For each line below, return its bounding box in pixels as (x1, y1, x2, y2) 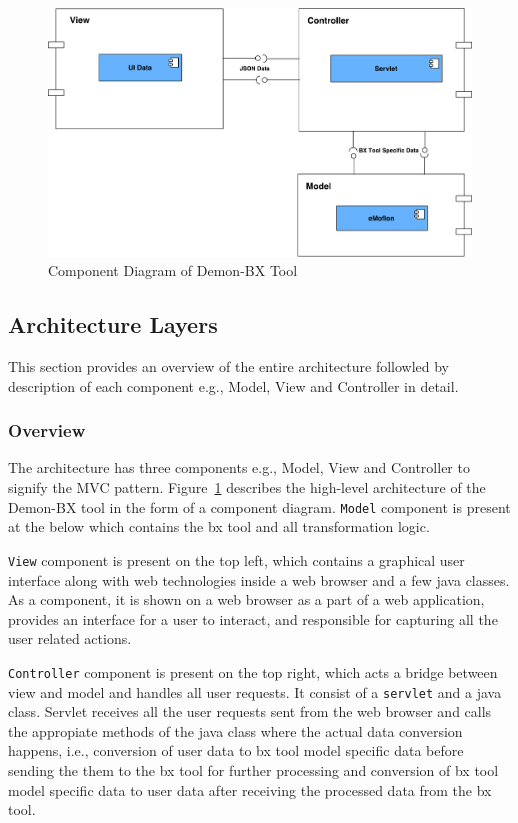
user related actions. (8, 628, 132, 649)
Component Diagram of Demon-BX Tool (48, 260, 298, 281)
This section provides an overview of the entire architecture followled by (8, 356, 450, 377)
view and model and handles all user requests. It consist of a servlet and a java (8, 681, 502, 702)
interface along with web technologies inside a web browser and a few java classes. (8, 569, 510, 590)
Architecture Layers (8, 309, 218, 340)
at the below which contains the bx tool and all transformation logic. (8, 516, 430, 537)
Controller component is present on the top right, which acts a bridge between (8, 661, 498, 682)
